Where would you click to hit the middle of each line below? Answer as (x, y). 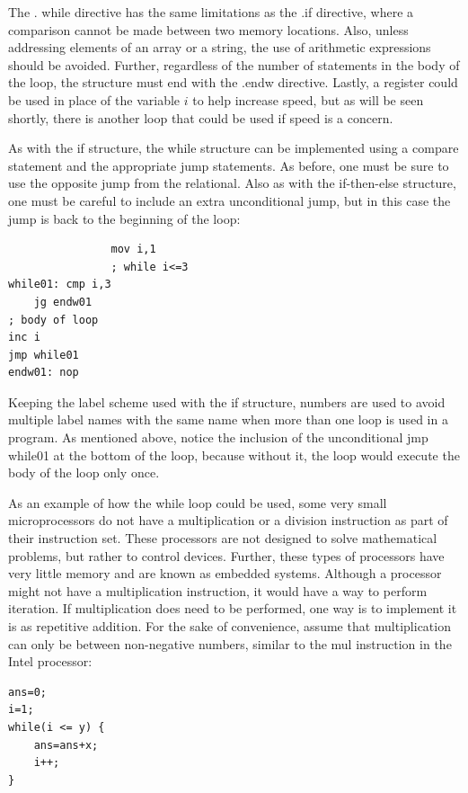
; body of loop (53, 320)
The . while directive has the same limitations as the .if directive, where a (211, 12)
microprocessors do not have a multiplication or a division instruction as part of (228, 520)
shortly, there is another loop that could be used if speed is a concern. (201, 117)
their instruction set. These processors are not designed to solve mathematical (223, 538)
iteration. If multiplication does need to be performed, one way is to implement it (233, 608)
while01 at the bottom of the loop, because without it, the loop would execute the (234, 454)
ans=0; (27, 692)
